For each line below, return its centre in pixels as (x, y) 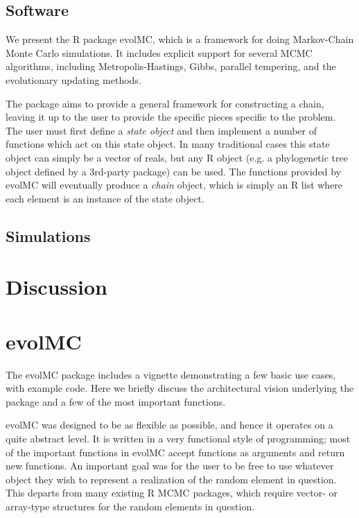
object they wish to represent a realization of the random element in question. (171, 479)
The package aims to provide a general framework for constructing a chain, (165, 103)
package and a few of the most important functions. (116, 401)
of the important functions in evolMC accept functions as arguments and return (175, 452)
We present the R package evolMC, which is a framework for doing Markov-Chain (180, 39)
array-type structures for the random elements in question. (130, 506)
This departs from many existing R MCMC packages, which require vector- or (172, 493)
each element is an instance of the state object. (105, 198)
